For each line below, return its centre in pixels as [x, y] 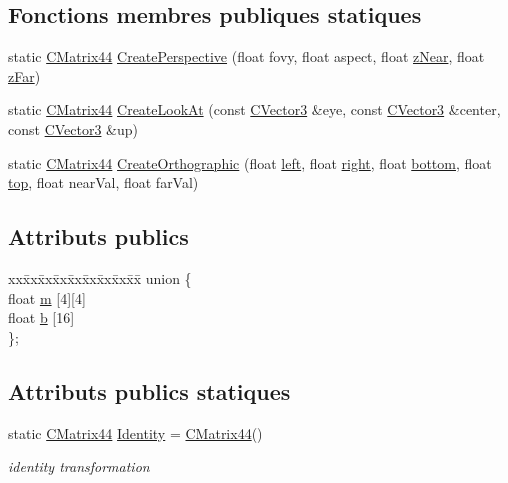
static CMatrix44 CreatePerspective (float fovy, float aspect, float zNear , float [246, 56]
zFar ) [24, 75]
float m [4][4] [47, 297]
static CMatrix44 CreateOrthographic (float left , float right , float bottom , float [250, 162]
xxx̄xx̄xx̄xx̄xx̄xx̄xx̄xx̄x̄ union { [100, 277]
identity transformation [79, 466]
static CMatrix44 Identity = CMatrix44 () [135, 432]
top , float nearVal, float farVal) [103, 182]
